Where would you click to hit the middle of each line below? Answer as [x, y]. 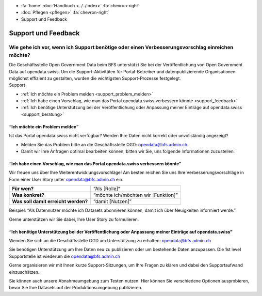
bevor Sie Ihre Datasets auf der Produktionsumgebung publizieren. [76, 288]
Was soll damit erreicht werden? [50, 202]
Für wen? [23, 189]
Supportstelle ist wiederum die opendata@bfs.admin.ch [65, 256]
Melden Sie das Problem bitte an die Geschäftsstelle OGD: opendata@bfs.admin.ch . [105, 144]
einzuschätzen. [24, 272]
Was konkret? [28, 195]
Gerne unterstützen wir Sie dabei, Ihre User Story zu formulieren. [74, 219]
